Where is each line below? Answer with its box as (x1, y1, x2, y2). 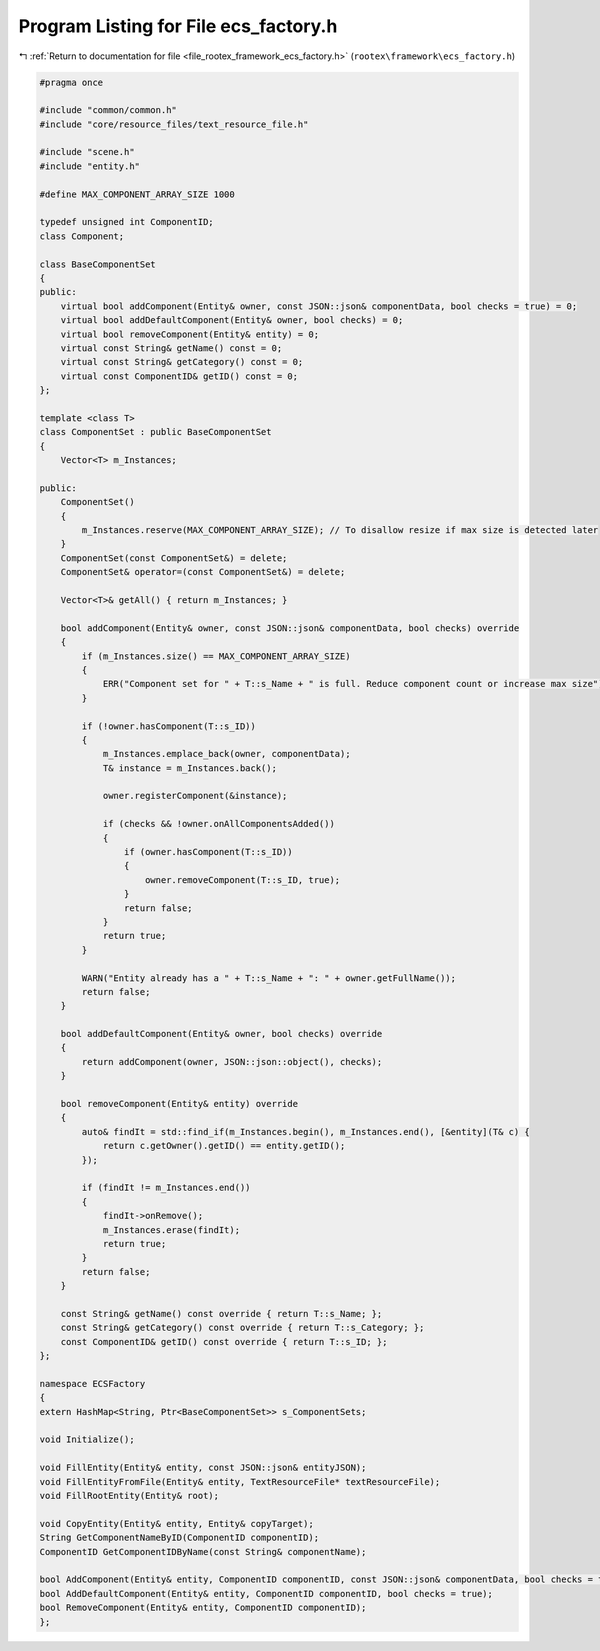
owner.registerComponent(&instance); (102, 790, 288, 802)
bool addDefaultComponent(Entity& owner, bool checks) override (60, 1028, 383, 1040)
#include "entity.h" (39, 160, 140, 172)
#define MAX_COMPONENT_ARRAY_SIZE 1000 (39, 188, 235, 200)
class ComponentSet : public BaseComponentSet (39, 426, 272, 438)
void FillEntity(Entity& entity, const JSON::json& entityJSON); (39, 1462, 367, 1474)
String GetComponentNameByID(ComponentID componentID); (39, 1532, 320, 1544)
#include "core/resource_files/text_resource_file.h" (39, 118, 309, 130)
